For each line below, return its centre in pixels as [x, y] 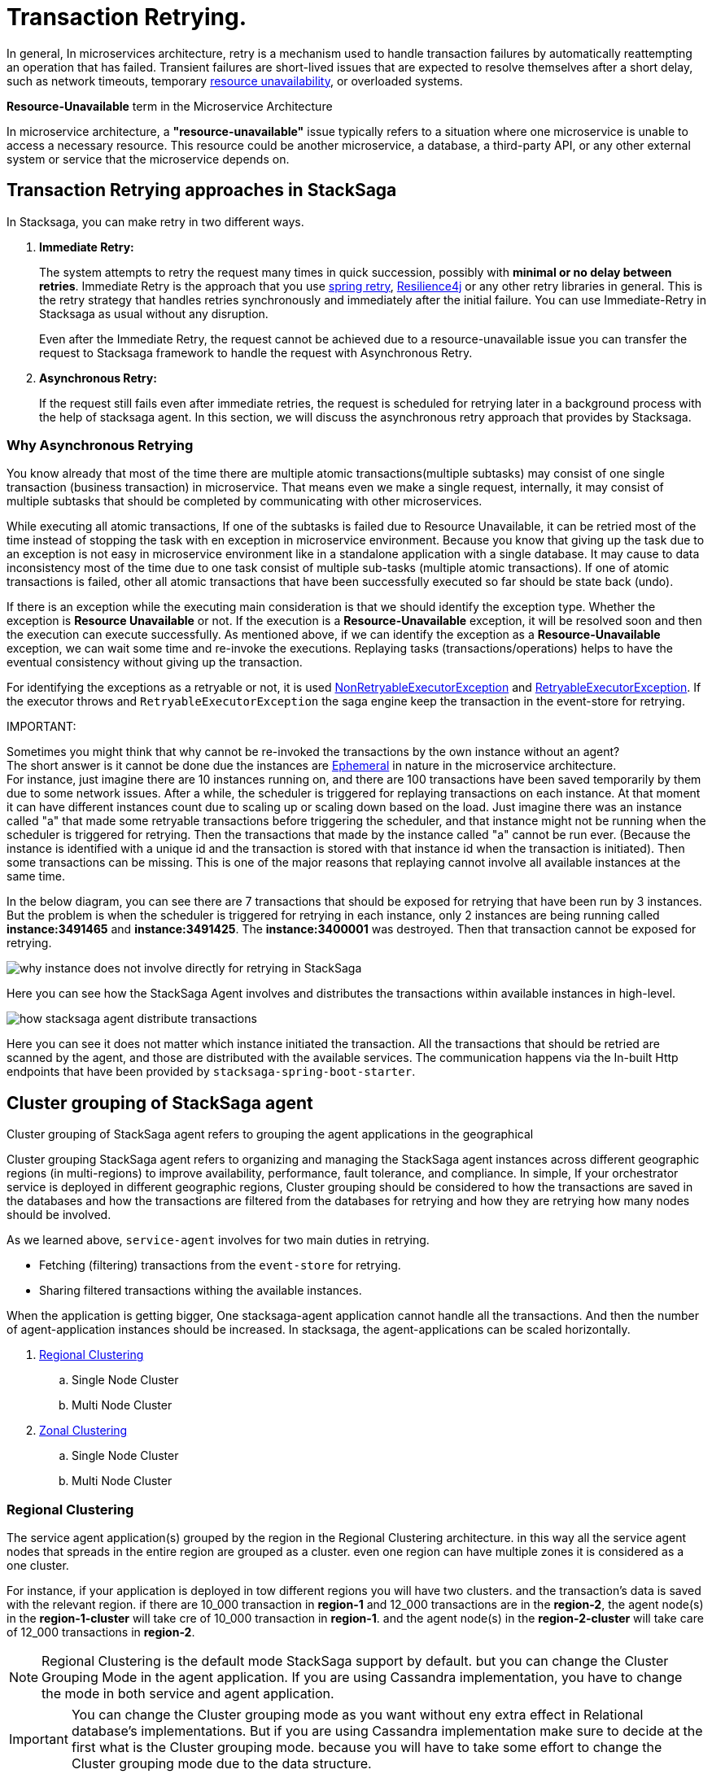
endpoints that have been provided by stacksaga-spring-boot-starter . [211, 1072]
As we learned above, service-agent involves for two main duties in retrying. [218, 1240]
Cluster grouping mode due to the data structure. [221, 1763]
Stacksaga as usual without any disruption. [154, 313]
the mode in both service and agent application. [188, 1693]
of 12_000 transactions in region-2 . [101, 1632]
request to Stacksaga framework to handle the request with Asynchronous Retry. [256, 352]
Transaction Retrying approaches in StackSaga [202, 190]
